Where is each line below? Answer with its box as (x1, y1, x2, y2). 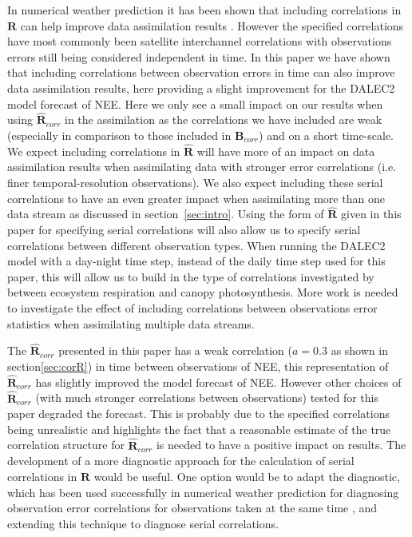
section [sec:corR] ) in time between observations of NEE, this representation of (7, 357, 389, 374)
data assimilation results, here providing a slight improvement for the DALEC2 (7, 79, 395, 96)
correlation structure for (7, 436, 125, 453)
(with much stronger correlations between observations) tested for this (35, 389, 379, 406)
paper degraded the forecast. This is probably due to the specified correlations (7, 405, 390, 422)
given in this (341, 205, 402, 222)
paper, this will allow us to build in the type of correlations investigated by (7, 268, 374, 284)
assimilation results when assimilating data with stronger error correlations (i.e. (7, 158, 397, 175)
